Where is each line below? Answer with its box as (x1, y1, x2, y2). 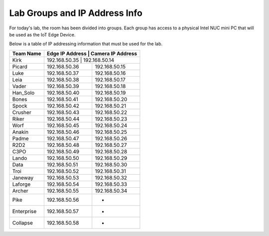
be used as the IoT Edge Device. (9, 31, 76, 37)
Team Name (12, 50, 42, 57)
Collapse (12, 219, 33, 226)
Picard (12, 63, 27, 70)
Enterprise (12, 208, 37, 215)
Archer (12, 187, 28, 194)
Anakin (12, 128, 29, 135)
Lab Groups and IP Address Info (9, 7, 143, 18)
